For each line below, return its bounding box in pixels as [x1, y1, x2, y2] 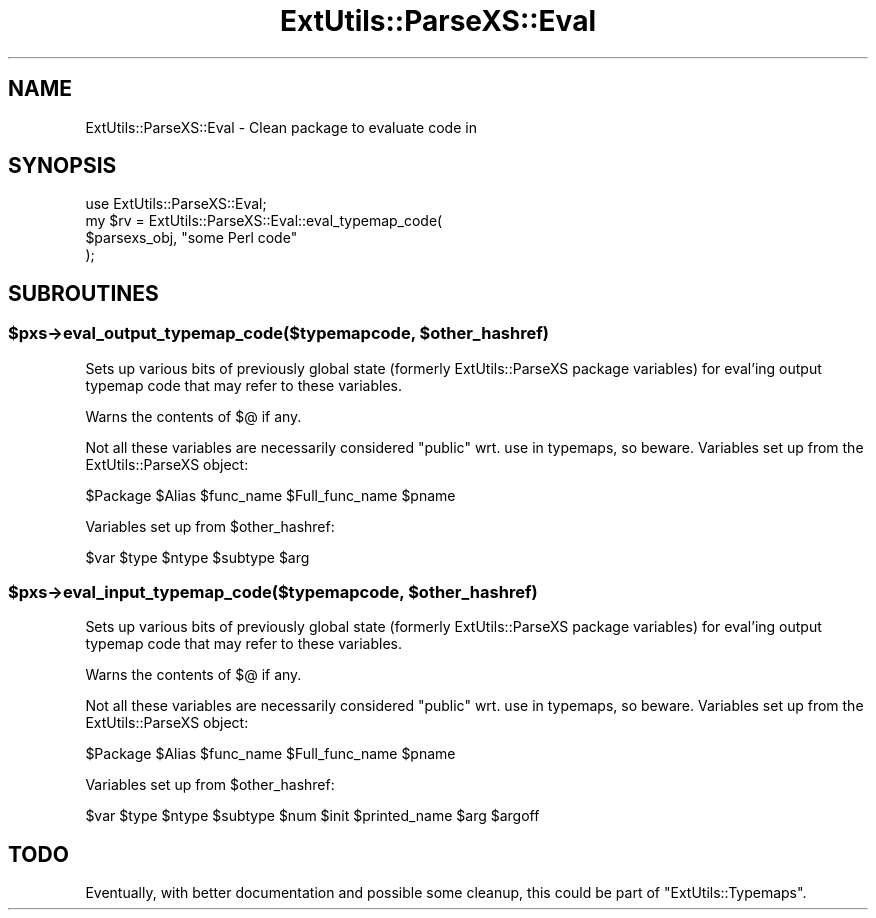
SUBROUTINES [8, 280, 159, 306]
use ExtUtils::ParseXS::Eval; [85, 195, 267, 213]
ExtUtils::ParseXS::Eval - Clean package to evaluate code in [85, 118, 477, 136]
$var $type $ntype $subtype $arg [85, 548, 310, 566]
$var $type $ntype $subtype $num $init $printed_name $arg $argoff [85, 807, 540, 825]
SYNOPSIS [8, 153, 117, 179]
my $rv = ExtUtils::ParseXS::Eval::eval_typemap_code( [85, 212, 443, 230]
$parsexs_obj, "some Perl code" [85, 229, 298, 247]
